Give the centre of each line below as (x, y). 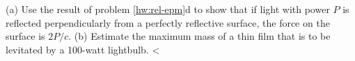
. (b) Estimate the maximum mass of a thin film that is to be (199, 36)
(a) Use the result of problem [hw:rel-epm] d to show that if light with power (168, 9)
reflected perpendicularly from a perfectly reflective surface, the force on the (168, 22)
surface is (25, 36)
